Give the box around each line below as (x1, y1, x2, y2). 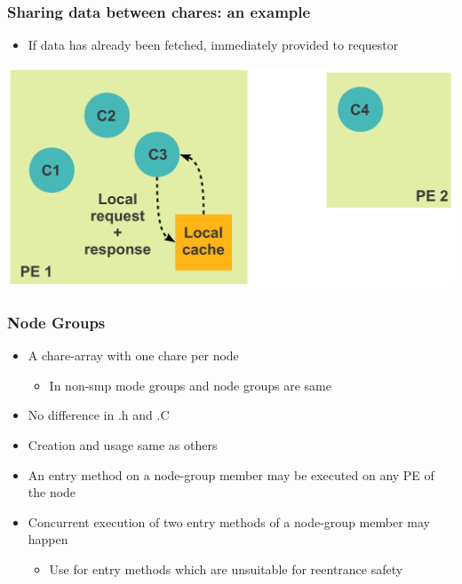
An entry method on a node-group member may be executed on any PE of (28, 465, 434, 484)
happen (28, 530, 68, 548)
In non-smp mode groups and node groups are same (49, 375, 331, 394)
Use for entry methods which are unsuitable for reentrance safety (49, 559, 403, 578)
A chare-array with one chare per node (28, 346, 239, 365)
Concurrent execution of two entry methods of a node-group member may (28, 512, 430, 531)
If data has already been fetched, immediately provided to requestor (28, 36, 399, 54)
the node (28, 483, 76, 501)
